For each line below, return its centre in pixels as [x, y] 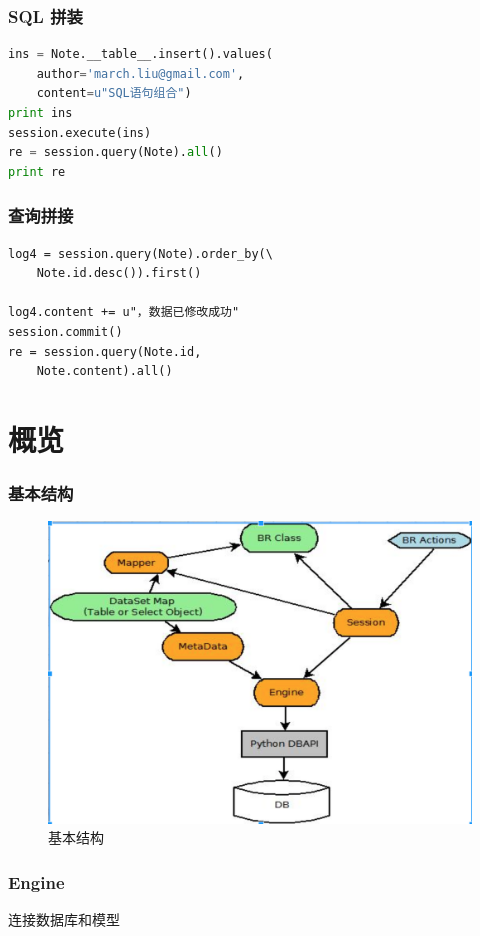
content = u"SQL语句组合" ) [114, 93]
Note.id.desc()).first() [119, 273]
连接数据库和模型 [64, 919]
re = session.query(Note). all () [115, 152]
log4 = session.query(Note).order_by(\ [140, 253]
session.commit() [65, 331]
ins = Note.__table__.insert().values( [140, 54]
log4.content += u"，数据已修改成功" [124, 312]
